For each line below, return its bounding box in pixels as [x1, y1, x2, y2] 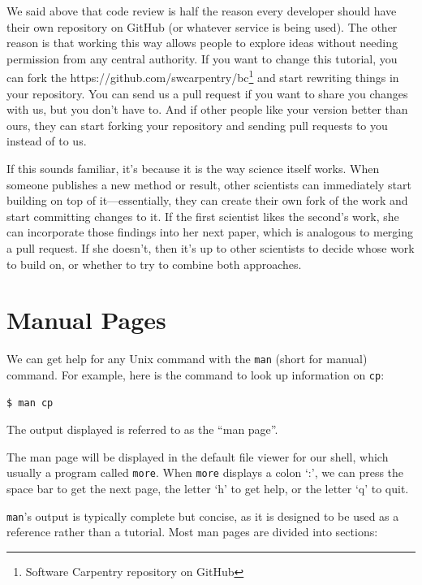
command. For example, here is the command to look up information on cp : [6, 366, 385, 383]
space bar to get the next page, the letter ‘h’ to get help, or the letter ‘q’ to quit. [6, 480, 409, 497]
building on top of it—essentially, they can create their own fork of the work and [6, 192, 408, 209]
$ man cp [6, 396, 54, 409]
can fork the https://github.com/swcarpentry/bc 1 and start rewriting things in [6, 67, 399, 86]
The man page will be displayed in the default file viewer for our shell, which [6, 448, 389, 465]
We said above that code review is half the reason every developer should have [6, 2, 397, 19]
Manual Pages [6, 303, 166, 336]
